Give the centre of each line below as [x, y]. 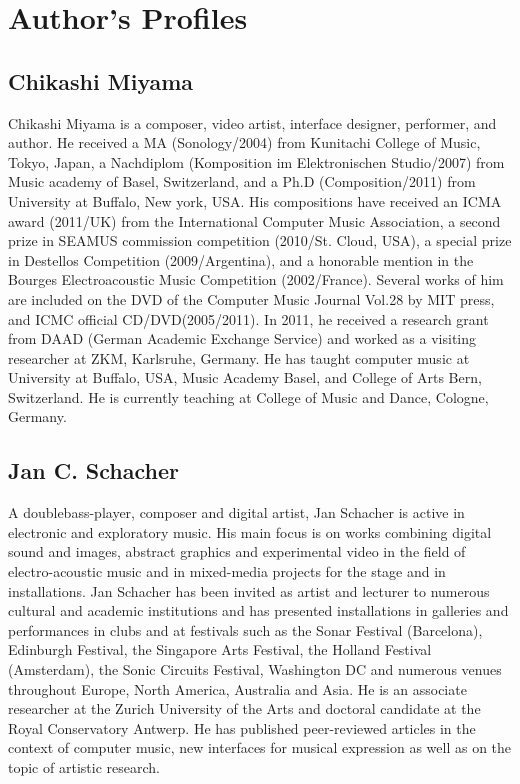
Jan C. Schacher [94, 470]
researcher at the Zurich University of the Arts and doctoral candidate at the [244, 708]
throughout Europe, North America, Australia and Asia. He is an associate [237, 688]
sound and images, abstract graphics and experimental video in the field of [237, 551]
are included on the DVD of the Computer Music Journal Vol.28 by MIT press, [251, 298]
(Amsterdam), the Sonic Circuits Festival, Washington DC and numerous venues [255, 669]
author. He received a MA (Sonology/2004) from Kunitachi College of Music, [244, 142]
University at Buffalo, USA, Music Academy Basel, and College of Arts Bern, [245, 377]
